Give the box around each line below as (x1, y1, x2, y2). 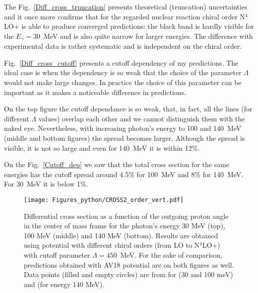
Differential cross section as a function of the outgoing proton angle (24, 210, 229, 221)
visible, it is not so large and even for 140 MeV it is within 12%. (4, 142, 200, 153)
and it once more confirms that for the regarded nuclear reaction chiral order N (4, 11, 245, 21)
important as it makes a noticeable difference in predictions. (4, 87, 187, 97)
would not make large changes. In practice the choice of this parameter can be (4, 77, 242, 88)
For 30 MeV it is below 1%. (4, 179, 88, 189)
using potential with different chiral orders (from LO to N (24, 240, 200, 250)
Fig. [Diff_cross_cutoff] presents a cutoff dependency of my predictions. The (4, 57, 239, 68)
